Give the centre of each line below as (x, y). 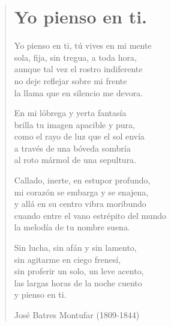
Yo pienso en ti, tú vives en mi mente (83, 45)
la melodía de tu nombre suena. (72, 227)
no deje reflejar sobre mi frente (70, 80)
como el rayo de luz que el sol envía (79, 136)
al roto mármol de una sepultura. (75, 160)
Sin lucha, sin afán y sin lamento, (75, 248)
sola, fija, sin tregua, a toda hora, (75, 57)
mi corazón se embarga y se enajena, (81, 192)
